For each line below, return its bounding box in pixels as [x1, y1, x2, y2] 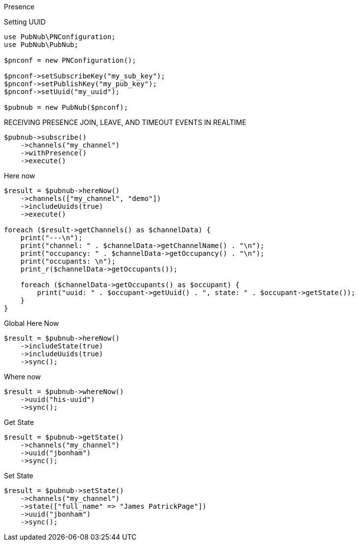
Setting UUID [4, 18, 46, 26]
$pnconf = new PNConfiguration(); [4, 56, 136, 64]
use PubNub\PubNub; [4, 41, 78, 49]
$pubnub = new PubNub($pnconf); [4, 103, 128, 111]
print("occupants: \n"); [20, 257, 116, 265]
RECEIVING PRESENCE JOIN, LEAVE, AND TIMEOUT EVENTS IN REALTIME [4, 118, 247, 126]
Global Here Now [4, 319, 59, 327]
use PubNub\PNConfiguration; [4, 33, 116, 41]
